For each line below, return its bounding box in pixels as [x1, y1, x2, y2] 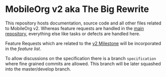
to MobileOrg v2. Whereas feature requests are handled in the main [5, 25, 144, 31]
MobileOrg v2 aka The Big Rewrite [5, 3, 149, 15]
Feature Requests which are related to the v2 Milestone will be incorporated [5, 40, 161, 46]
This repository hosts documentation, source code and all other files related [5, 20, 161, 26]
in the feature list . [5, 45, 41, 51]
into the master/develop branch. [5, 66, 71, 72]
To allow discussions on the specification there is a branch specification [5, 55, 156, 61]
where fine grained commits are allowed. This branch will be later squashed [5, 60, 161, 66]
